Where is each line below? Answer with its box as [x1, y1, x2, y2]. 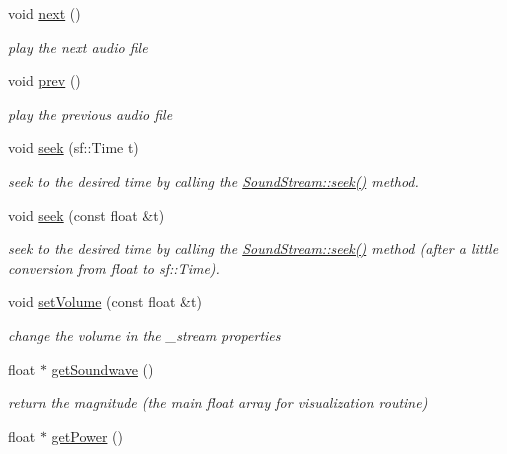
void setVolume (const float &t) [8, 291, 202, 312]
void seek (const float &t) [8, 204, 165, 225]
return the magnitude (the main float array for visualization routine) [8, 392, 428, 413]
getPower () [51, 425, 123, 446]
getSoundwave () [51, 358, 154, 379]
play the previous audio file [8, 103, 173, 124]
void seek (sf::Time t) [8, 137, 139, 158]
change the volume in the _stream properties [8, 324, 281, 345]
